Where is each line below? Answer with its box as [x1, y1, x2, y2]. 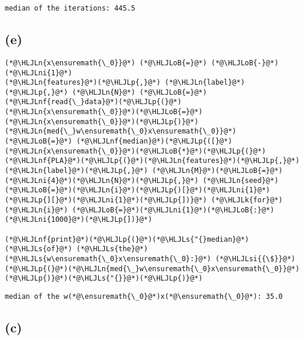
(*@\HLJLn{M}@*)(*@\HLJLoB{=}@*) [152, 166, 283, 175]
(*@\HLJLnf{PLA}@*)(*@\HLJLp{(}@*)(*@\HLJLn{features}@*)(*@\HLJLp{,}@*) [5, 156, 300, 165]
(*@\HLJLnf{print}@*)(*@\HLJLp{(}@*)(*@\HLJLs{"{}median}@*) [5, 235, 249, 244]
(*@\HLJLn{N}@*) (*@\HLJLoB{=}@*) [72, 88, 207, 96]
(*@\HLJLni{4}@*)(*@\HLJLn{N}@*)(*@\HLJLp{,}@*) [5, 176, 199, 185]
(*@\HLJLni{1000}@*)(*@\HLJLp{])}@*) [5, 215, 152, 224]
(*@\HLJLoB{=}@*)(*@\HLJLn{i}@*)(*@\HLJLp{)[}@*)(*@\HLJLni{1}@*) [5, 186, 271, 195]
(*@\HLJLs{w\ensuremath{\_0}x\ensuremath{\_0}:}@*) [5, 254, 211, 263]
